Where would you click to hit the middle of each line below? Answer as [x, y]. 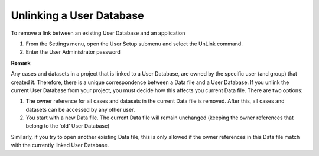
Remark [21, 63]
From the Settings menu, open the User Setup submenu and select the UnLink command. [134, 44]
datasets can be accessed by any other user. [80, 109]
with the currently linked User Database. [60, 145]
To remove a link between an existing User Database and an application [98, 33]
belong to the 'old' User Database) [68, 126]
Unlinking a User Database [77, 15]
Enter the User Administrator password [73, 52]
